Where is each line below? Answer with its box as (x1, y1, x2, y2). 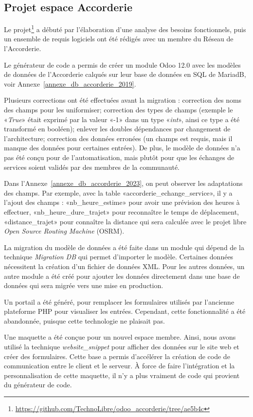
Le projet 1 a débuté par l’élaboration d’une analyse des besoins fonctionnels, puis (4, 23, 246, 34)
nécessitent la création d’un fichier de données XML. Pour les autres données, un (4, 261, 245, 271)
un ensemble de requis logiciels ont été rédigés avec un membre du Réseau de (4, 34, 234, 44)
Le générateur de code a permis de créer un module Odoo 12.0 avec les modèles (4, 59, 241, 70)
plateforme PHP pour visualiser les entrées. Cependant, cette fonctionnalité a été (4, 306, 246, 316)
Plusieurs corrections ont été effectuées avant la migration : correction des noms (4, 95, 242, 105)
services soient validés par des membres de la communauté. (4, 162, 180, 172)
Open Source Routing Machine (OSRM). (4, 226, 125, 236)
